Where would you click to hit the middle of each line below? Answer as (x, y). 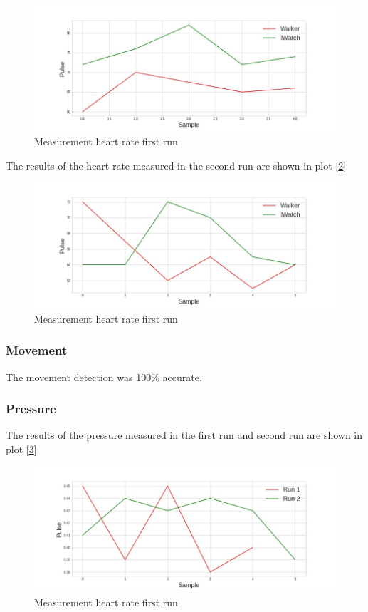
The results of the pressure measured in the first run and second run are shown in (184, 435)
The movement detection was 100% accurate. (104, 377)
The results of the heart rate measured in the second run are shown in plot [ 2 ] (176, 165)
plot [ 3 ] (21, 448)
